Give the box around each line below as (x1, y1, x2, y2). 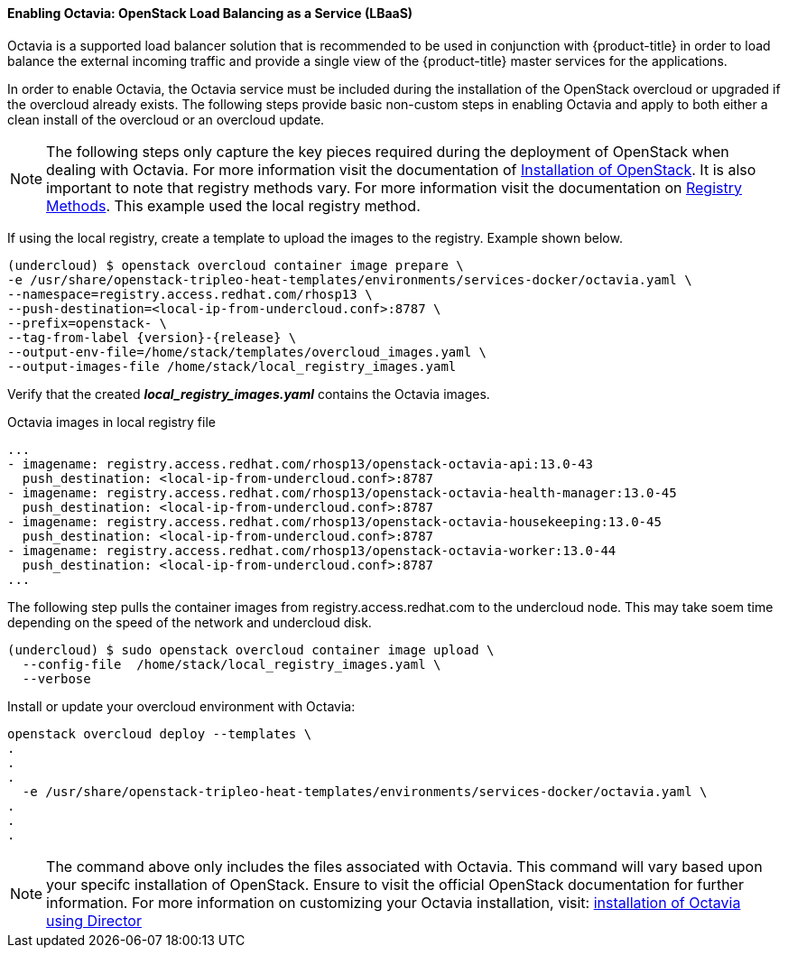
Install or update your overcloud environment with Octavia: (7, 698, 356, 714)
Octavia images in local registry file (7, 413, 216, 430)
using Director (46, 911, 142, 930)
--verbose (22, 671, 91, 686)
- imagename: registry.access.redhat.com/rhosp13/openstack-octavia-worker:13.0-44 (7, 542, 616, 558)
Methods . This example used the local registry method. (46, 196, 421, 215)
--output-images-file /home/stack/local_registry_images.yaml (7, 358, 457, 374)
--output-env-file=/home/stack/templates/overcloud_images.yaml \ (7, 344, 487, 359)
